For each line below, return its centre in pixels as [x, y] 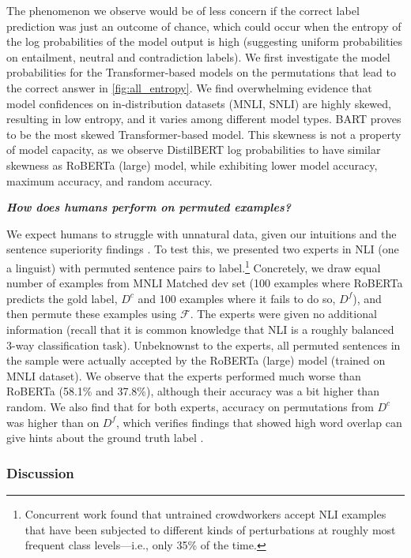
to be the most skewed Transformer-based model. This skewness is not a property [204, 134]
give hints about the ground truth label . [105, 438]
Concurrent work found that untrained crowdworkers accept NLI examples [205, 513]
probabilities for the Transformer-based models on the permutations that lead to [201, 72]
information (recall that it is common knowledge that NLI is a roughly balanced [200, 329]
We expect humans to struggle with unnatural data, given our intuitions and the [202, 233]
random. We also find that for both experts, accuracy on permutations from [190, 406]
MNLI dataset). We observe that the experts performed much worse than [184, 375]
